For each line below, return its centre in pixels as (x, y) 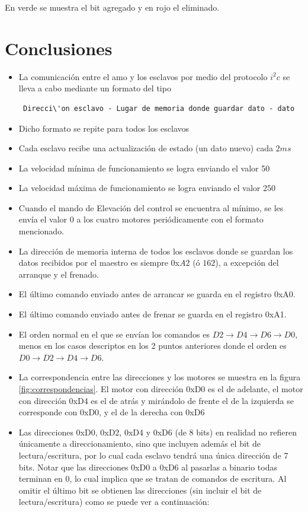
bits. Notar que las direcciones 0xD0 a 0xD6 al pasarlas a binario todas (148, 467)
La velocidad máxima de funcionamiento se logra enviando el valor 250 (147, 188)
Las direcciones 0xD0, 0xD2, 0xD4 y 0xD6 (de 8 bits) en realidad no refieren (158, 432)
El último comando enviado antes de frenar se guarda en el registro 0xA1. (153, 314)
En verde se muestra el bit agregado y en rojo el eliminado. (112, 7)
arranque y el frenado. (59, 274)
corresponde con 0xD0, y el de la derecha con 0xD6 (112, 412)
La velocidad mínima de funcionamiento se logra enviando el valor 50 (144, 168)
